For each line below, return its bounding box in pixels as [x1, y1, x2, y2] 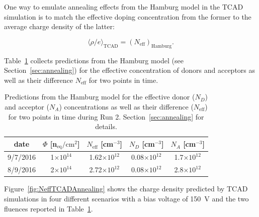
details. [95, 121, 117, 132]
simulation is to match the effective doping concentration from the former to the [4, 11, 251, 22]
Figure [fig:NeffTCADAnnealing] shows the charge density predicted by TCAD [4, 183, 248, 194]
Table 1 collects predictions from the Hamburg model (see [4, 55, 184, 65]
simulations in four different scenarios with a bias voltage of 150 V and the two [4, 193, 249, 203]
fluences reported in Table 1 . [4, 203, 93, 213]
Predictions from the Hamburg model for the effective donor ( [4, 91, 195, 102]
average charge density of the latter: [4, 21, 115, 32]
